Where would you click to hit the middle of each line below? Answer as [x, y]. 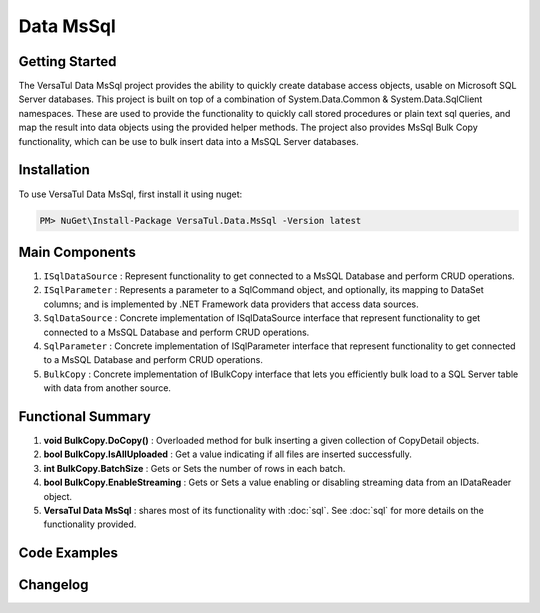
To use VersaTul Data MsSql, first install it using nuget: [130, 194]
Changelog [53, 585]
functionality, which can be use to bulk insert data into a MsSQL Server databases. [188, 141]
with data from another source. [107, 388]
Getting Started [67, 61]
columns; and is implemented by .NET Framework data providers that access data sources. [231, 304]
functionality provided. [90, 524]
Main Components [77, 251]
